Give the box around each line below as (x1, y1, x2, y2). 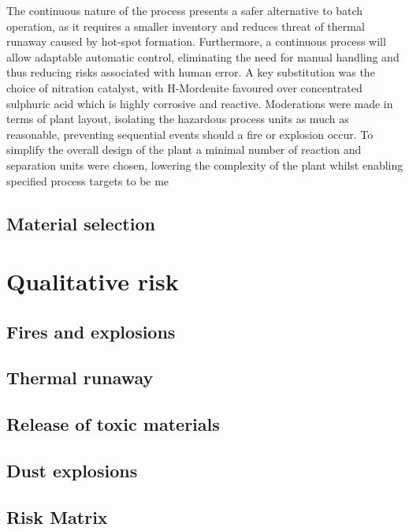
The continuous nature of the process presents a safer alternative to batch (6, 2, 363, 18)
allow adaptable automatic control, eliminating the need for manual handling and (6, 48, 400, 65)
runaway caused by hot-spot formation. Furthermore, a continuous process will (6, 33, 386, 50)
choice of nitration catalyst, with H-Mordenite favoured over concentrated (6, 79, 363, 95)
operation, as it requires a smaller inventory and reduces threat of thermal (6, 17, 365, 34)
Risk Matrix (6, 504, 108, 529)
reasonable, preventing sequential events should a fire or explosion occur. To (6, 125, 374, 142)
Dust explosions (6, 458, 138, 483)
